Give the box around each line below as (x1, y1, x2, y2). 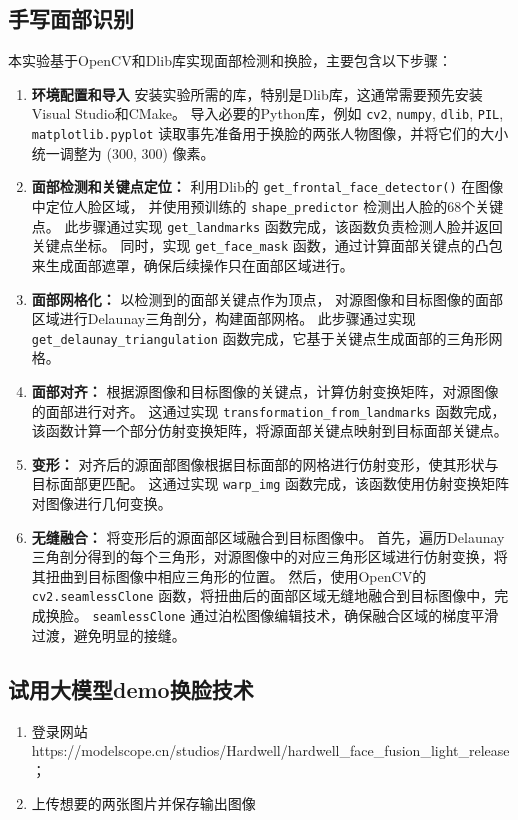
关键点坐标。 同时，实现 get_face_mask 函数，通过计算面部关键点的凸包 (31, 235, 503, 256)
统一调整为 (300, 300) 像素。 (31, 142, 215, 163)
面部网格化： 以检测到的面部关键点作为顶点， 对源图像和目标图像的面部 (31, 288, 504, 309)
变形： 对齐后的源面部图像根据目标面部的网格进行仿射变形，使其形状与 (31, 453, 499, 474)
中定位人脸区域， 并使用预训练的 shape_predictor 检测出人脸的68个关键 (31, 195, 504, 216)
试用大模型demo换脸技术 (8, 673, 254, 704)
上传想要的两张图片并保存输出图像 (31, 793, 256, 814)
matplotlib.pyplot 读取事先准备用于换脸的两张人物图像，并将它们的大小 (31, 123, 509, 144)
